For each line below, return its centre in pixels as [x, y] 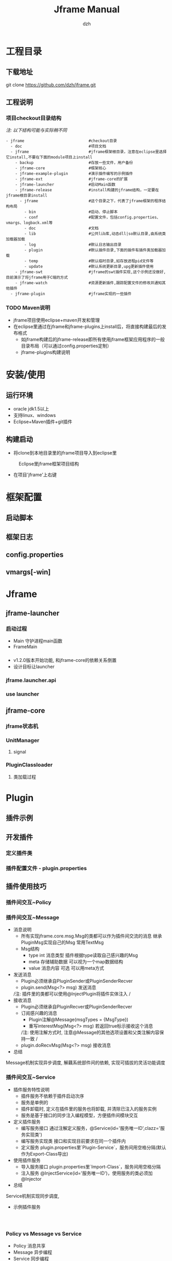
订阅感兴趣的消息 [39, 1013]
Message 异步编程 [33, 1252]
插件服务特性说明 [31, 1089]
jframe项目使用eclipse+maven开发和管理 [56, 320]
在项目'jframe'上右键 [35, 475]
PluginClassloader [29, 765]
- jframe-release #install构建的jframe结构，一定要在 [87, 190]
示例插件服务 [27, 1206]
